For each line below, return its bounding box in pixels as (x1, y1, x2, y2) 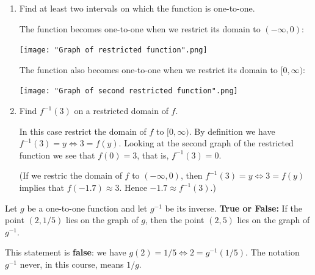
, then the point (145, 213, 205, 226)
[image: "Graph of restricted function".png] (19, 46, 208, 55)
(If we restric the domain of (19, 169, 122, 182)
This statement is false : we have (5, 246, 126, 259)
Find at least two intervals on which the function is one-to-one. (19, 2, 255, 14)
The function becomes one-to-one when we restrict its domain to (19, 22, 261, 35)
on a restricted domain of (74, 104, 168, 117)
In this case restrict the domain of (19, 124, 147, 137)
